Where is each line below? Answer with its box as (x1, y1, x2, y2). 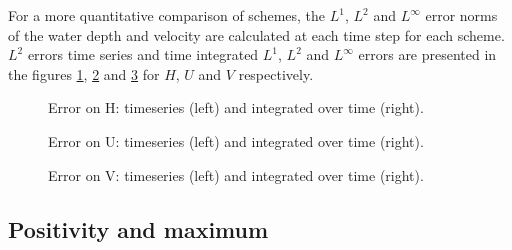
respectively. (238, 63, 314, 84)
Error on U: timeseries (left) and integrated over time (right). (48, 130, 424, 151)
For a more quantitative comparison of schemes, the (8, 5, 326, 25)
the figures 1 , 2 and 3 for (8, 63, 160, 84)
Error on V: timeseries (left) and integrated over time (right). (48, 164, 424, 185)
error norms (425, 5, 498, 25)
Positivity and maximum (8, 213, 269, 244)
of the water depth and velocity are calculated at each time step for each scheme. (8, 24, 505, 45)
